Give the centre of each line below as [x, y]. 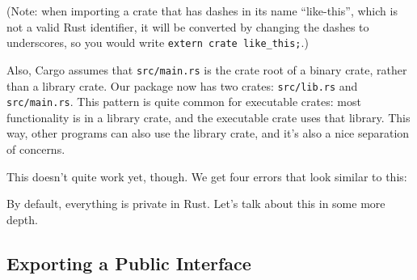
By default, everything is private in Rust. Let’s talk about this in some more [196, 204]
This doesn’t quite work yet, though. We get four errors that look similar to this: [207, 176]
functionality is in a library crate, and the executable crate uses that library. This [208, 117]
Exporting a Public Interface [129, 263]
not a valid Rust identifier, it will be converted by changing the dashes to [188, 26]
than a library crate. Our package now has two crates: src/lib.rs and [182, 85]
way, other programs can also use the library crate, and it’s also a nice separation [208, 133]
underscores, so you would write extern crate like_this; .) [158, 42]
